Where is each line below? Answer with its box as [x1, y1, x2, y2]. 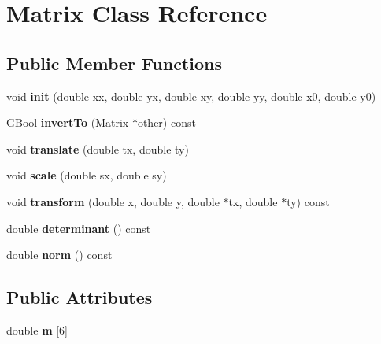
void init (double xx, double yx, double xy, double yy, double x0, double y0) [6, 87, 376, 104]
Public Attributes [6, 285, 153, 309]
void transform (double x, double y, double [6, 193, 220, 209]
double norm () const [6, 246, 113, 263]
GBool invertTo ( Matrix [6, 114, 129, 131]
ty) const [287, 193, 330, 209]
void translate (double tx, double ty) [6, 140, 189, 157]
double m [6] [6, 321, 68, 338]
